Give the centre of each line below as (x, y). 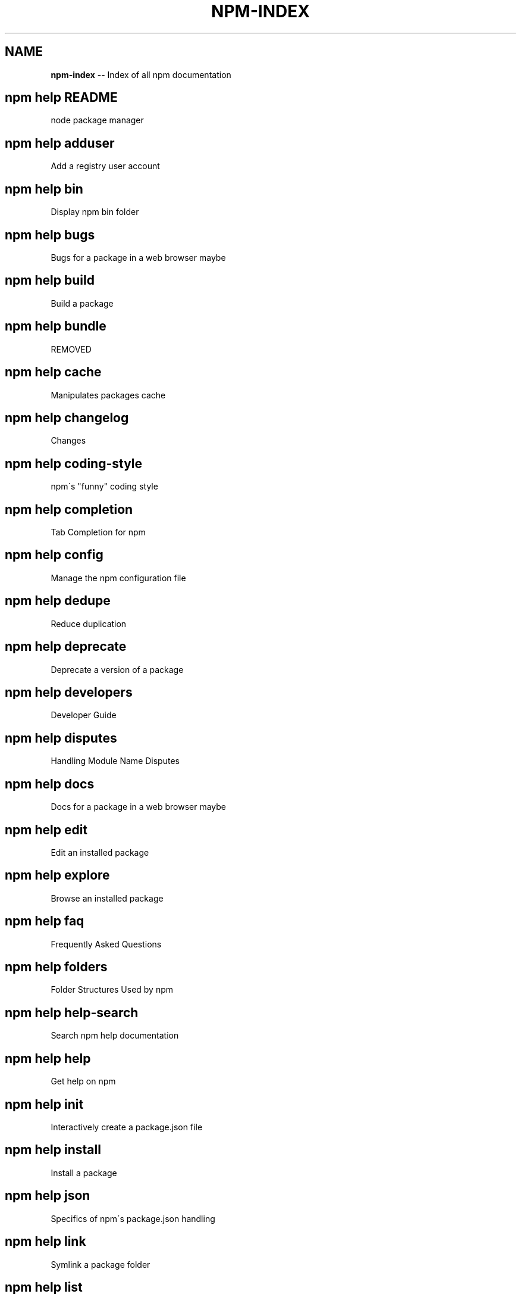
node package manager (97, 120)
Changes (68, 441)
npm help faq (45, 921)
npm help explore (57, 875)
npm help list (44, 1287)
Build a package (82, 303)
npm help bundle (56, 326)
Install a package (84, 1173)
